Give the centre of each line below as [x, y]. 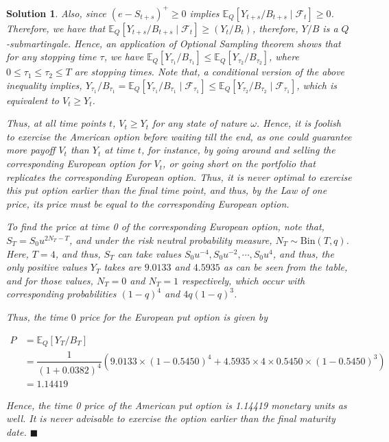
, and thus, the [303, 253]
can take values [149, 253]
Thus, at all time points [56, 123]
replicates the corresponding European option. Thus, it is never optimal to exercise [179, 176]
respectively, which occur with [243, 280]
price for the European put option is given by [173, 317]
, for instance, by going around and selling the [238, 150]
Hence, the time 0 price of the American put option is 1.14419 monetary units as [177, 405]
